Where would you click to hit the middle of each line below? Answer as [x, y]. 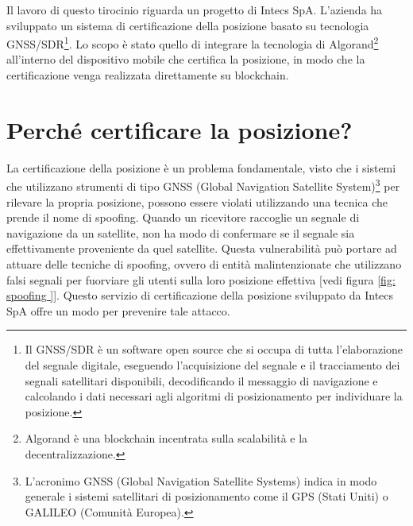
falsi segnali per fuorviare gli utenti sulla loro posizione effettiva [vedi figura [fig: [201, 279]
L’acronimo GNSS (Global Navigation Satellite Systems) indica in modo [201, 480]
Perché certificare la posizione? [179, 129]
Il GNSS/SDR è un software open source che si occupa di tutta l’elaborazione [214, 349]
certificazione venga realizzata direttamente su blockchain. [148, 75]
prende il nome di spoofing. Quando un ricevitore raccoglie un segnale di [183, 217]
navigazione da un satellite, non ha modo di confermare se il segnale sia [181, 232]
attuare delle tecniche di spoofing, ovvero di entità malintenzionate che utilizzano [204, 263]
